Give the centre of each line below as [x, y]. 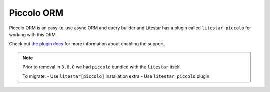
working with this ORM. [33, 34]
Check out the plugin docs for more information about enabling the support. [87, 44]
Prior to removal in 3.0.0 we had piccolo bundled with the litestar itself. [102, 67]
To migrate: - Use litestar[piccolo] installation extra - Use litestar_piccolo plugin [116, 76]
